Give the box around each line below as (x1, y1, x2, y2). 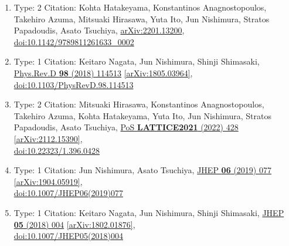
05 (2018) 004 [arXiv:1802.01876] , (13, 218, 135, 230)
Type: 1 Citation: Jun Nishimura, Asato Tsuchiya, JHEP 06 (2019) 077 (13, 164, 271, 176)
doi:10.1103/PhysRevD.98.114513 (13, 78, 134, 90)
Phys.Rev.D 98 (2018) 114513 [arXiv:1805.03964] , (13, 66, 193, 79)
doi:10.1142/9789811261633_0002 (13, 35, 134, 48)
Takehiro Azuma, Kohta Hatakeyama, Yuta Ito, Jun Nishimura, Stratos (13, 109, 271, 122)
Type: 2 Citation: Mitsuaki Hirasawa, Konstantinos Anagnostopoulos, (13, 98, 264, 110)
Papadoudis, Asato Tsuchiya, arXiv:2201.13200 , (13, 24, 185, 36)
